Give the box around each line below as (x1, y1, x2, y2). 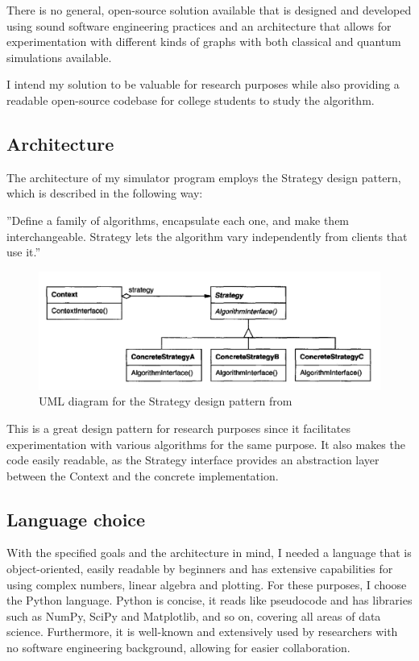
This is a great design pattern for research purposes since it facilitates (6, 419, 351, 436)
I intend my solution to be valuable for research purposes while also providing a (6, 76, 400, 93)
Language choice (6, 506, 146, 531)
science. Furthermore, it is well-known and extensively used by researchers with (6, 623, 398, 640)
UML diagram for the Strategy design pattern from (39, 393, 292, 409)
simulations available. (6, 48, 112, 65)
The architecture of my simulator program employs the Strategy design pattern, (6, 168, 401, 185)
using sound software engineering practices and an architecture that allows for (6, 17, 392, 34)
